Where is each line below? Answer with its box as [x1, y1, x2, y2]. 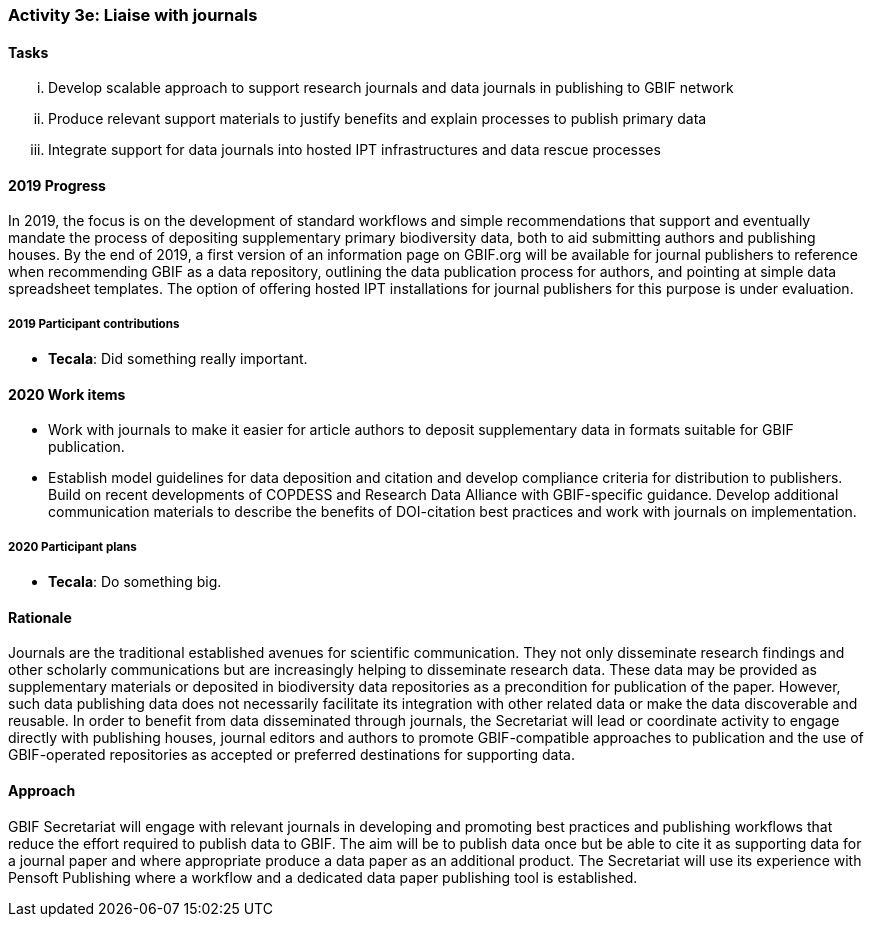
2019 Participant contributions [8, 316, 180, 331]
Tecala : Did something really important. [48, 350, 308, 368]
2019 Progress [8, 176, 106, 194]
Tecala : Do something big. [48, 573, 222, 591]
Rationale [8, 608, 72, 626]
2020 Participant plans [8, 539, 137, 554]
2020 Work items [8, 385, 126, 403]
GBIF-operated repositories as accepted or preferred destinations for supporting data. [8, 746, 575, 764]
